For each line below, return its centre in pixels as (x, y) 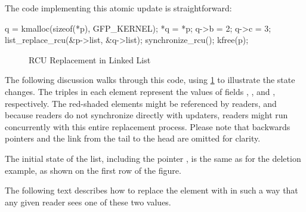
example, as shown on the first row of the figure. (93, 170)
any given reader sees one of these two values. (88, 202)
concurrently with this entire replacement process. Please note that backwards (148, 126)
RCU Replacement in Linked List (90, 59)
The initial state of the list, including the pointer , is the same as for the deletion (153, 158)
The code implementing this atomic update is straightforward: (118, 8)
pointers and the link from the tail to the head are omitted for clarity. (133, 138)
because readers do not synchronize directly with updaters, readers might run (146, 115)
